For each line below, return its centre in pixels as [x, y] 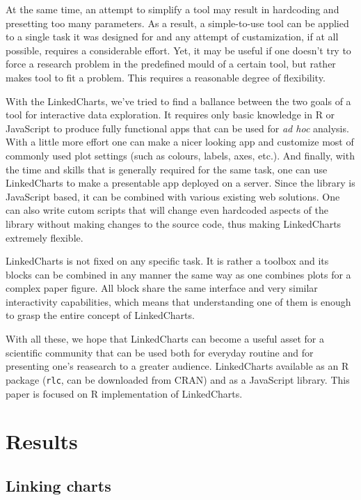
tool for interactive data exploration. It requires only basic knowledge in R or [170, 115]
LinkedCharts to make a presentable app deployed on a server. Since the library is [180, 183]
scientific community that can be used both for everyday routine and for [160, 352]
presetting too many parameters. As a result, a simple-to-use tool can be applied [177, 23]
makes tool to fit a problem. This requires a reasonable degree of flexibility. [166, 77]
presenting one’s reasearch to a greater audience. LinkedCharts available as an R [177, 366]
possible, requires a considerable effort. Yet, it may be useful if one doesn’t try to [178, 50]
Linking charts [58, 485]
